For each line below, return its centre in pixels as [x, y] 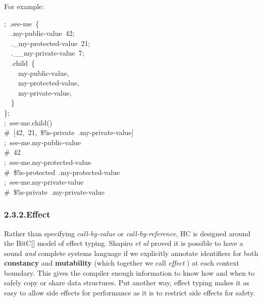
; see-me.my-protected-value [48, 162]
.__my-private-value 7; [47, 53]
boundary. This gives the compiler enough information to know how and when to [129, 272]
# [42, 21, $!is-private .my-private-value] [69, 132]
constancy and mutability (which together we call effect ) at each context [122, 263]
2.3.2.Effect [27, 214]
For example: [24, 6]
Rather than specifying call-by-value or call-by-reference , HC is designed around [127, 233]
